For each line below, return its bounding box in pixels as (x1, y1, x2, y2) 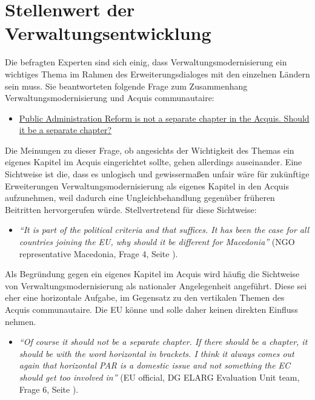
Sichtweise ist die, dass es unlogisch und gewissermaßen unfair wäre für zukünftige (5, 168, 310, 180)
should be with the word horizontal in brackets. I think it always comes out (19, 347, 294, 359)
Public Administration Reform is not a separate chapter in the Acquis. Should (19, 111, 310, 124)
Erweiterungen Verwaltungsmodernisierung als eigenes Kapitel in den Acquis (5, 179, 290, 192)
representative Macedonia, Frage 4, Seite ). (19, 247, 178, 260)
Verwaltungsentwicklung (5, 21, 211, 45)
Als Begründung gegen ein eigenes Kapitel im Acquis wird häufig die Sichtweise (5, 267, 300, 280)
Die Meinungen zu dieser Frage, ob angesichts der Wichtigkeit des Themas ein (5, 143, 294, 156)
